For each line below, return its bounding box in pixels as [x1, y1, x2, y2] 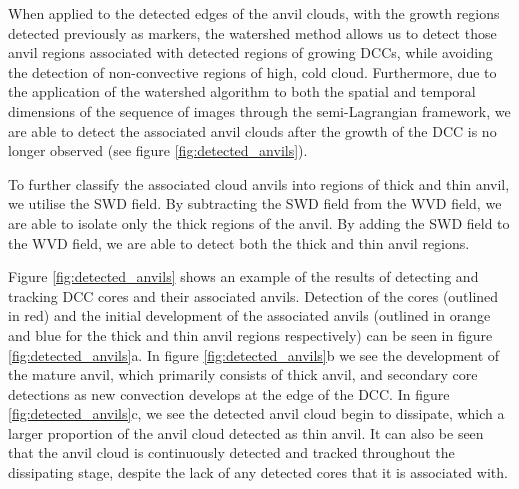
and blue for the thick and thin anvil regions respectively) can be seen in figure [8, 324, 493, 345]
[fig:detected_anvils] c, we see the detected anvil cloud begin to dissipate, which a [8, 403, 505, 424]
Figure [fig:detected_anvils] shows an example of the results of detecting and [8, 266, 479, 287]
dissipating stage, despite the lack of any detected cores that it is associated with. [8, 462, 508, 483]
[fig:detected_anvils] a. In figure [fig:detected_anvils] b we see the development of [8, 344, 500, 365]
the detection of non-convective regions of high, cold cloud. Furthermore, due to [8, 61, 497, 82]
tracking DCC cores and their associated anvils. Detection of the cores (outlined [8, 285, 499, 306]
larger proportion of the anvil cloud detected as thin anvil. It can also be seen [8, 422, 484, 443]
